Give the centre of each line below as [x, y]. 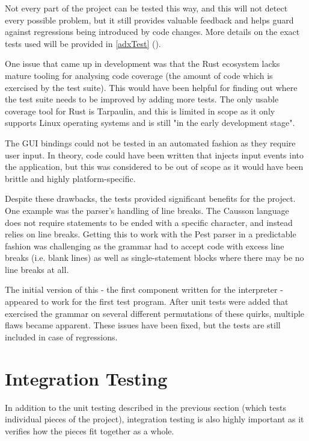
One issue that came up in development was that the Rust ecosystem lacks [142, 64]
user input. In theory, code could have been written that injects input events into [154, 155]
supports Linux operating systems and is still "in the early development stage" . [150, 123]
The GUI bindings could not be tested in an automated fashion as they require [150, 142]
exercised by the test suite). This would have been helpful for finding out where [151, 87]
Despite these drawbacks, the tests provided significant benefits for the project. [150, 199]
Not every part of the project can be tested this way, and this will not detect [146, 8]
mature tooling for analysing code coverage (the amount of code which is [139, 75]
